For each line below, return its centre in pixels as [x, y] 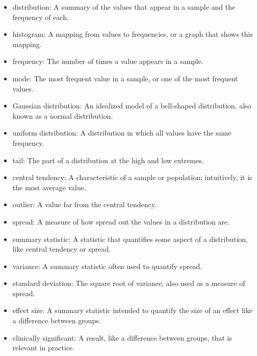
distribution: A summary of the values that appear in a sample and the [124, 7]
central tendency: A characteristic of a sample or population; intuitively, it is [132, 177]
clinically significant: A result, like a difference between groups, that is [122, 337]
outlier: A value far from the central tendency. [84, 204]
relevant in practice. [44, 348]
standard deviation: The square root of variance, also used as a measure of [129, 283]
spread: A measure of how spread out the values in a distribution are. [121, 221]
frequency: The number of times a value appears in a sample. [108, 61]
